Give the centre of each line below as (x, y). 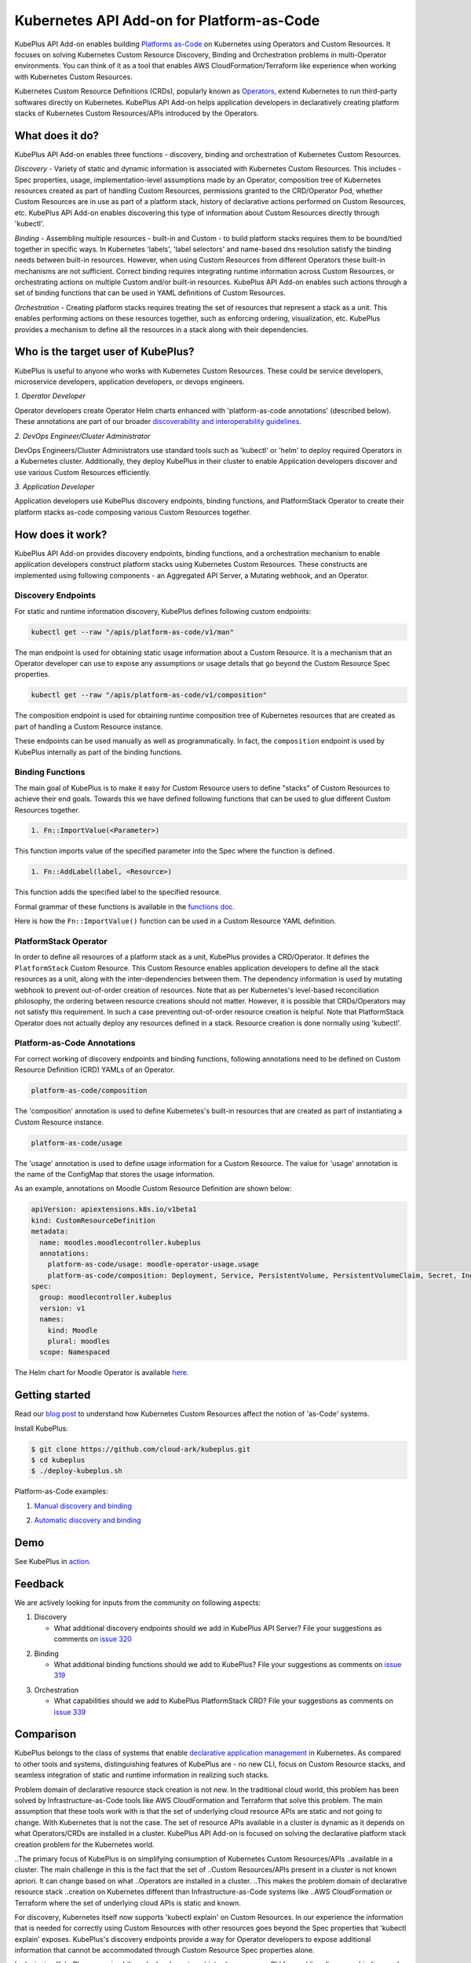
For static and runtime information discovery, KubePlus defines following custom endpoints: (163, 611)
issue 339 (70, 1712)
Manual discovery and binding (83, 1506)
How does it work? (61, 534)
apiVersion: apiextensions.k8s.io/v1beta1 (114, 1210)
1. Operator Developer (50, 396)
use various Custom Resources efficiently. (83, 472)
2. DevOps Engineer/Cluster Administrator (82, 436)
